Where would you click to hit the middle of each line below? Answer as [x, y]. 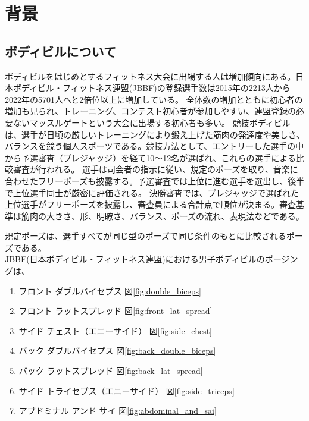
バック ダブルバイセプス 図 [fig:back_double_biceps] [117, 351]
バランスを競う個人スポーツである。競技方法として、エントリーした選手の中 [154, 146]
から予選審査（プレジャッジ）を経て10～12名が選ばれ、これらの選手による [151, 157]
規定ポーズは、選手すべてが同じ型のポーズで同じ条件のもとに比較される [146, 236]
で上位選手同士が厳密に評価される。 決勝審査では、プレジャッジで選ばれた [152, 192]
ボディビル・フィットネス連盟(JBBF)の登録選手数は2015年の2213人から [152, 88]
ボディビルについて [60, 51]
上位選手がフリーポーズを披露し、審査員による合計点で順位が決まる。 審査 [150, 204]
